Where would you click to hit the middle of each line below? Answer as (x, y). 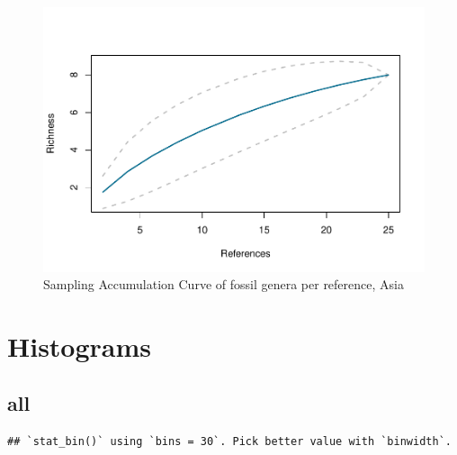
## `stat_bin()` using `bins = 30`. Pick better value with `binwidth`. (229, 442)
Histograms (80, 346)
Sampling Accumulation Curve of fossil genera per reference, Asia (224, 284)
